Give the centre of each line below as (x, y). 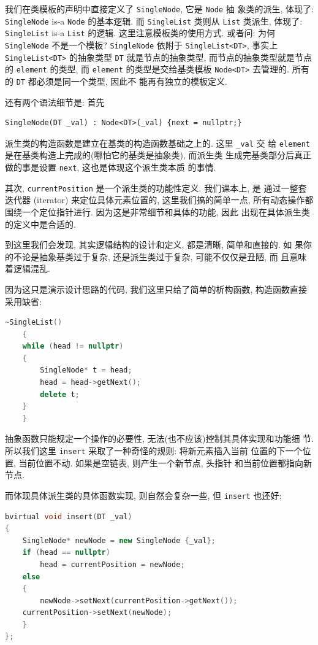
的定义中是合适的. (40, 224)
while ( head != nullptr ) (73, 346)
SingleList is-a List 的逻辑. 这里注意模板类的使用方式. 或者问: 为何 (140, 33)
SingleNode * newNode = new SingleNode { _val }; (119, 540)
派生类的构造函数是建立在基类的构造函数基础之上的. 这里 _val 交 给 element (157, 143)
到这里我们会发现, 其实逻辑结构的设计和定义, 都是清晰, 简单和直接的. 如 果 (154, 245)
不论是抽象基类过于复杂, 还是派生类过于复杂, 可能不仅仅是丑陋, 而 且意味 (160, 256)
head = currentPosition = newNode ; (112, 564)
